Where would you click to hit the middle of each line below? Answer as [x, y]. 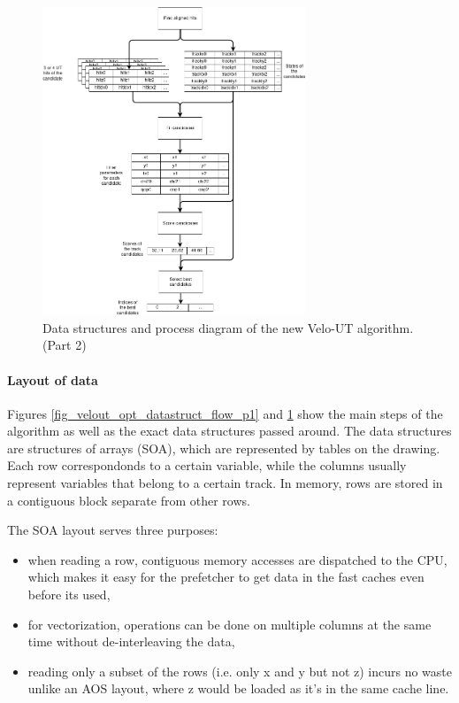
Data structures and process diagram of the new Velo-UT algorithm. [228, 327]
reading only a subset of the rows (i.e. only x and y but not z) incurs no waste [240, 671]
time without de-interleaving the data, [131, 641]
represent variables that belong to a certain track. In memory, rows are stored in [225, 483]
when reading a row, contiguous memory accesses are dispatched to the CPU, [237, 559]
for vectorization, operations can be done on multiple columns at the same [229, 624]
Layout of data [53, 379]
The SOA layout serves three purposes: [113, 530]
